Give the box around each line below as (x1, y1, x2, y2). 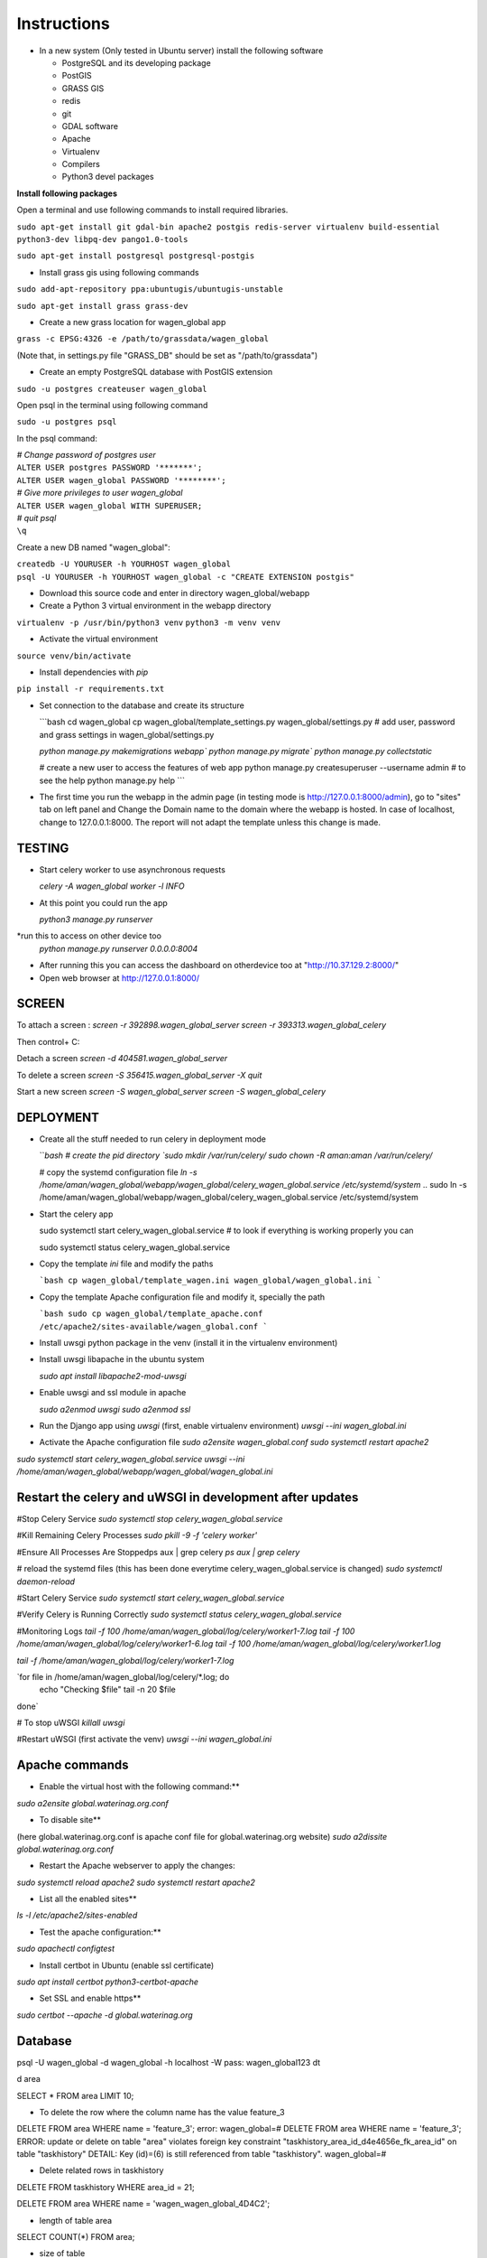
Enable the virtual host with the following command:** (39, 1781, 240, 1792)
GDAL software (61, 120, 119, 131)
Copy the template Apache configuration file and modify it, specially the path (39, 1292, 326, 1302)
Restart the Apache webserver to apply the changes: (39, 1861, 235, 1871)
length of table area (39, 2215, 113, 2225)
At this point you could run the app (39, 897, 169, 908)
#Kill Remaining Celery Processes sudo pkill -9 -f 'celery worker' (16, 1530, 258, 1541)
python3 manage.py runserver (39, 913, 153, 925)
